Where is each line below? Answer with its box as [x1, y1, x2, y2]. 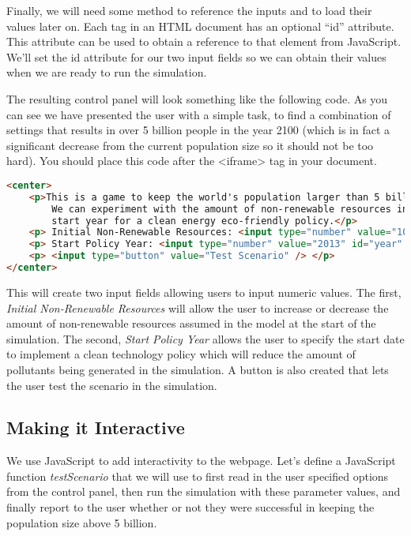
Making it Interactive [6, 415, 185, 440]
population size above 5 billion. [6, 514, 157, 530]
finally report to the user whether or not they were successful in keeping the [6, 499, 375, 515]
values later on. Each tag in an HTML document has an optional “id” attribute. [6, 17, 394, 34]
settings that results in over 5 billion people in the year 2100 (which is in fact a [6, 122, 390, 138]
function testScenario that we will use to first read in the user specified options [6, 467, 389, 484]
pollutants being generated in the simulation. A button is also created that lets [6, 361, 389, 377]
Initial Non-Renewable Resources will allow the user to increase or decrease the [6, 299, 389, 316]
